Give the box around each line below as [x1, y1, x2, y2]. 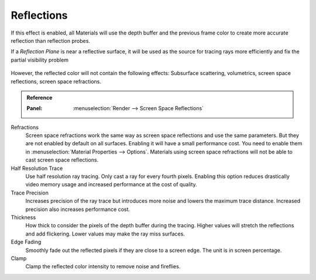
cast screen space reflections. [25, 156, 99, 163]
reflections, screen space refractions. [11, 78, 102, 85]
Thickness [11, 214, 36, 221]
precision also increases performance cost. [25, 206, 130, 213]
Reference [26, 94, 53, 101]
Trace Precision [11, 189, 49, 196]
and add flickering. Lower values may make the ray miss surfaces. [25, 230, 186, 237]
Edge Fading [11, 238, 42, 245]
